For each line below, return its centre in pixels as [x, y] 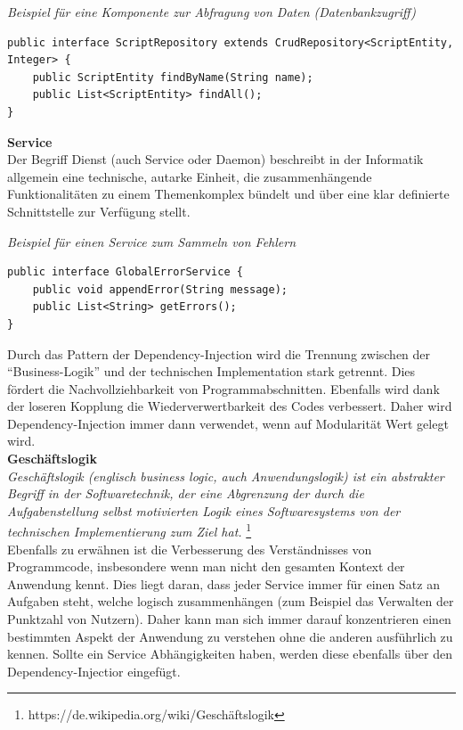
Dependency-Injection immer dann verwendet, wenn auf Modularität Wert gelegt [228, 423]
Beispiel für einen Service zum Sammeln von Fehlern [152, 241]
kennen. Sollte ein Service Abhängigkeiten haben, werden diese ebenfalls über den [230, 654]
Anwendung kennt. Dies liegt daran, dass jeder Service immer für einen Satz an [223, 583]
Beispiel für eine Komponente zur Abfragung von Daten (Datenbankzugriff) [212, 12]
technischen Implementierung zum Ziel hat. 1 [130, 530]
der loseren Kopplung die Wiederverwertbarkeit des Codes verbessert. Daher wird [230, 406]
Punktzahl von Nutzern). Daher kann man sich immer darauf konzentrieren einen [229, 619]
